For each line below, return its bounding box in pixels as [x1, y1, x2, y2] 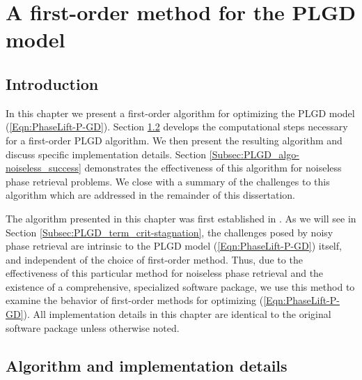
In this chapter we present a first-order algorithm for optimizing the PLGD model [6, 105, 355, 120]
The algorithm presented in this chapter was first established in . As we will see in [6, 211, 356, 225]
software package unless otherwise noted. [6, 320, 180, 335]
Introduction [6, 73, 99, 94]
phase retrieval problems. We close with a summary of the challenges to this [6, 174, 330, 188]
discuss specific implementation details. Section [6, 146, 207, 161]
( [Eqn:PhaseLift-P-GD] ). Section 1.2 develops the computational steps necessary [6, 119, 348, 134]
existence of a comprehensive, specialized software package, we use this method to [6, 279, 355, 294]
